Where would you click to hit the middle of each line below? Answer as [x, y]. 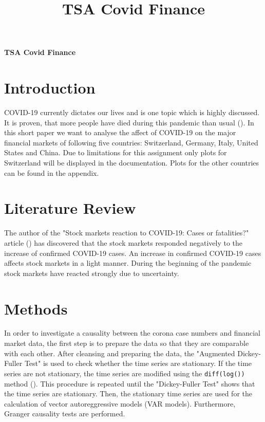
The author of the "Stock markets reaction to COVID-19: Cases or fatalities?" [127, 233]
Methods [36, 308]
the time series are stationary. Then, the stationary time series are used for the [128, 393]
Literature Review [70, 208]
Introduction [50, 88]
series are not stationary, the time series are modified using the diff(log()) [125, 373]
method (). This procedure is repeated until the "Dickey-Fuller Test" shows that [130, 383]
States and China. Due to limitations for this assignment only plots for [116, 152]
